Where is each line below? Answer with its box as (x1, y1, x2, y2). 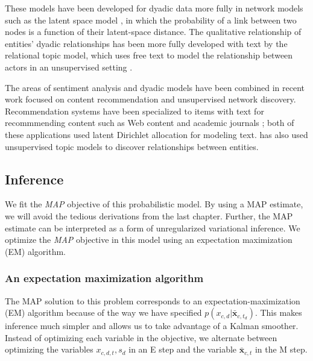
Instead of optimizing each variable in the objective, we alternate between (5, 331, 277, 344)
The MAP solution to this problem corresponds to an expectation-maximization (5, 294, 300, 307)
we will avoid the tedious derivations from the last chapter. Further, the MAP (5, 209, 293, 222)
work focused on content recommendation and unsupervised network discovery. (5, 93, 296, 105)
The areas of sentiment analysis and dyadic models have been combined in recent (5, 81, 305, 93)
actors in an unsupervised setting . (5, 60, 133, 73)
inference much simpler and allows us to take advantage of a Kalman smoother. (5, 319, 299, 332)
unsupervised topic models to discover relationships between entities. (5, 140, 259, 152)
